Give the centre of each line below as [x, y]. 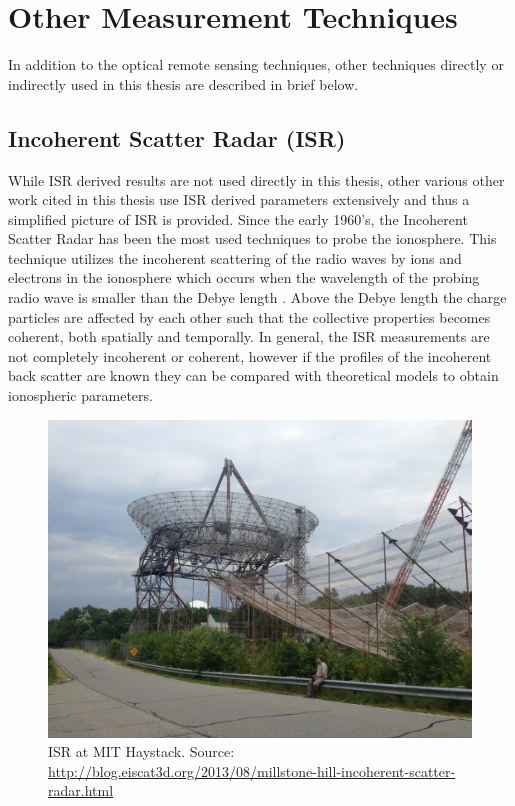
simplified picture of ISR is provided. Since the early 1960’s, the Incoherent [238, 218]
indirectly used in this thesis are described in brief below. [183, 83]
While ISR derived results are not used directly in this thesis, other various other [256, 179]
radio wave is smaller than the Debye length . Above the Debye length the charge [257, 297]
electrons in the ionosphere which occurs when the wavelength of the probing [244, 277]
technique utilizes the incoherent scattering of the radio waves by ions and [235, 257]
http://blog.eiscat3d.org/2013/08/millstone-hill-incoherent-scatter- [252, 770]
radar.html [81, 790]
